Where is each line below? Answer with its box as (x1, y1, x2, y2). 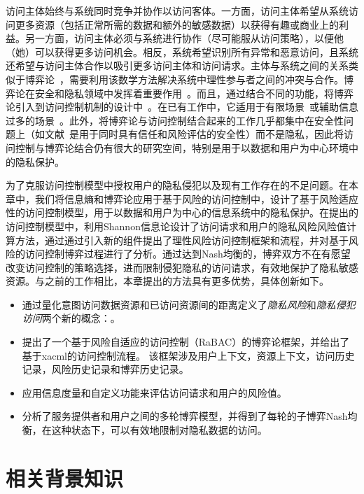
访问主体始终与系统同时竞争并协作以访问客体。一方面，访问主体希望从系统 (6, 3, 349, 17)
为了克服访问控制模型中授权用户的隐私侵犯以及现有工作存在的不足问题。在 (6, 178, 349, 192)
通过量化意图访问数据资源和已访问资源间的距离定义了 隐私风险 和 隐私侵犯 (22, 297, 356, 311)
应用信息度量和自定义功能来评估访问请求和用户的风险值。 (22, 385, 287, 400)
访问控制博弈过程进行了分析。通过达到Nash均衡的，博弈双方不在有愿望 (24, 246, 351, 261)
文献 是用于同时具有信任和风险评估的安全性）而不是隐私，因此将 (44, 127, 344, 141)
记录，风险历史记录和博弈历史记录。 (22, 362, 189, 376)
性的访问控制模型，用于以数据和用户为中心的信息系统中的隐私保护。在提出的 (6, 205, 358, 220)
